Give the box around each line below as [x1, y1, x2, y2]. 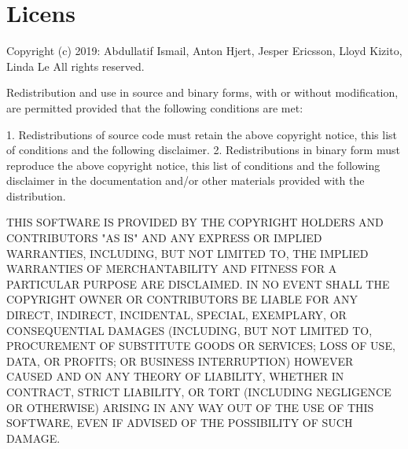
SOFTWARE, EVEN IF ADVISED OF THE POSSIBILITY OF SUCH [6, 414, 353, 431]
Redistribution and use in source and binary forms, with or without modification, [6, 84, 399, 101]
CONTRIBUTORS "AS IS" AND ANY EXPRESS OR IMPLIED [6, 230, 322, 246]
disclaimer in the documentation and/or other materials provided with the [6, 172, 365, 189]
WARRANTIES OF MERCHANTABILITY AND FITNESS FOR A [6, 260, 337, 277]
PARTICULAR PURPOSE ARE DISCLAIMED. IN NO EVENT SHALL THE [6, 275, 390, 292]
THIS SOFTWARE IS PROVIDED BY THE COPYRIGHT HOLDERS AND [6, 214, 384, 230]
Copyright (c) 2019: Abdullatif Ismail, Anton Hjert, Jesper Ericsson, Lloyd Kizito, [6, 42, 402, 59]
